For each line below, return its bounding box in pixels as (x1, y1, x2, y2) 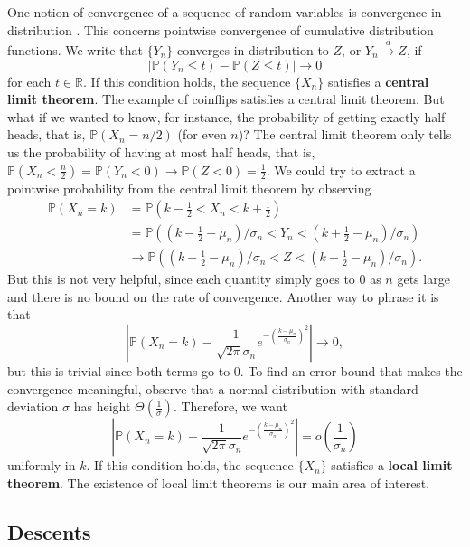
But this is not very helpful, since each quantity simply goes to (7, 269, 355, 288)
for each (7, 71, 52, 90)
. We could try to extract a (266, 160, 416, 179)
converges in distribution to (177, 40, 329, 59)
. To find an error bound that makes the (240, 362, 463, 381)
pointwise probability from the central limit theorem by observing (7, 178, 371, 197)
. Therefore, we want (173, 397, 287, 416)
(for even (177, 125, 227, 144)
